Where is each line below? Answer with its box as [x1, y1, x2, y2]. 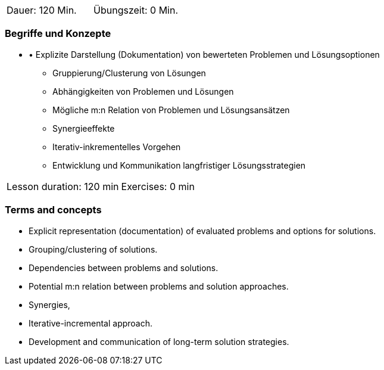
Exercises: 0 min [121, 180, 195, 192]
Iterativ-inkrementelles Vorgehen [52, 141, 181, 152]
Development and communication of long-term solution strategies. [29, 336, 289, 347]
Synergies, [29, 299, 70, 310]
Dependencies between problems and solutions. [29, 262, 218, 273]
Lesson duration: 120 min [7, 180, 119, 192]
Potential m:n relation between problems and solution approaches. [29, 281, 289, 291]
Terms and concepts [5, 204, 102, 216]
